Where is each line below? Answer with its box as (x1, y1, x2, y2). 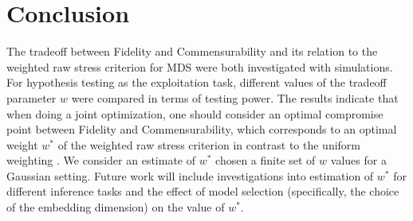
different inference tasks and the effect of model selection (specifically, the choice (6, 183, 399, 200)
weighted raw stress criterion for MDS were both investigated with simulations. (6, 58, 393, 75)
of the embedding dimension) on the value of (6, 199, 225, 215)
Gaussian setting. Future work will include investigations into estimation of (6, 167, 374, 184)
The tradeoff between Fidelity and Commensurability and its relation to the (6, 43, 378, 60)
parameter (6, 89, 57, 106)
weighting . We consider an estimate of (6, 152, 196, 169)
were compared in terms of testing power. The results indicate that (71, 89, 399, 106)
